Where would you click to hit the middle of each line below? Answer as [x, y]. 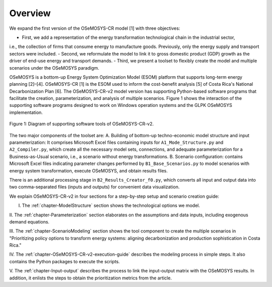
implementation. [26, 112]
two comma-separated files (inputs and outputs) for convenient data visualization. [94, 187]
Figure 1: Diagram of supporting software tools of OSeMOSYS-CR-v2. [81, 124]
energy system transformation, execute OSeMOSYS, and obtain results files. [89, 170]
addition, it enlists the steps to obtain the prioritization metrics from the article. [91, 278]
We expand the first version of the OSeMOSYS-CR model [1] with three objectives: [95, 28]
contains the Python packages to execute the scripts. [65, 261]
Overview [30, 13]
